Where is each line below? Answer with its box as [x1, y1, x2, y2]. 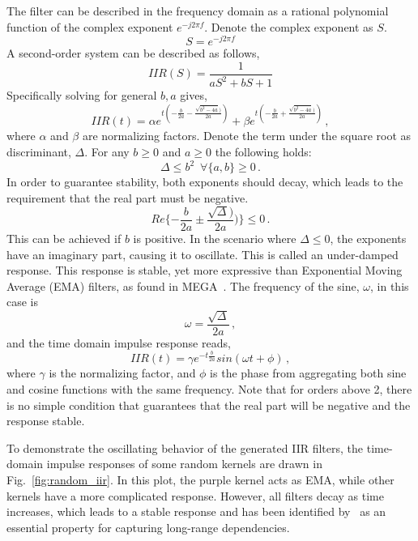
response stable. [6, 412, 85, 429]
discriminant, [6, 143, 71, 160]
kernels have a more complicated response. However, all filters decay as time [6, 487, 384, 504]
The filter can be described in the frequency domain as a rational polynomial [6, 2, 389, 19]
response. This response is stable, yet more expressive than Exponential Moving [6, 262, 403, 279]
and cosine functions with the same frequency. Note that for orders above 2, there [6, 381, 412, 398]
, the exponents [330, 230, 407, 247]
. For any [84, 143, 130, 160]
